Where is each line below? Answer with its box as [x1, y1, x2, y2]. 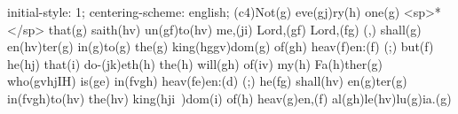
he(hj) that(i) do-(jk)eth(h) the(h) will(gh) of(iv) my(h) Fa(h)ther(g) [7, 54, 383, 72]
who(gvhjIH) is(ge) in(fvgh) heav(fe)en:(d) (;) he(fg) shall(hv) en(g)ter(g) [7, 72, 407, 90]
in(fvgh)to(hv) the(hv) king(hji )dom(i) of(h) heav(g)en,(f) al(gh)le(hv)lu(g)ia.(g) [7, 88, 452, 107]
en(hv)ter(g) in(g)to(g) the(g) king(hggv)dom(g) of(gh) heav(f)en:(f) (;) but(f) [7, 37, 434, 56]
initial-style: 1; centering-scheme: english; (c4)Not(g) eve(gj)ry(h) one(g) [7, 3, 400, 20]
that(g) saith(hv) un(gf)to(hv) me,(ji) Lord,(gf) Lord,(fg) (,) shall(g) [48, 19, 422, 38]
